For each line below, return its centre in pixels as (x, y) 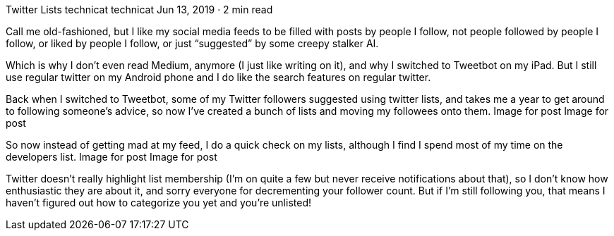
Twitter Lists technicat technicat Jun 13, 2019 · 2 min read (139, 10)
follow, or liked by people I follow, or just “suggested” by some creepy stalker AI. (192, 43)
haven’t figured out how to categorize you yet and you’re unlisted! (158, 203)
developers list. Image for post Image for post (112, 157)
